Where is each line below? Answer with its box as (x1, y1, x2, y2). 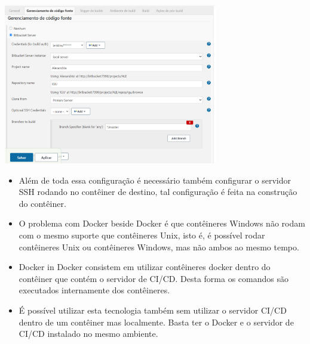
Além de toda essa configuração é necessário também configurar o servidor (19, 173, 291, 186)
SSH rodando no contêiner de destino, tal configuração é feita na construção (19, 185, 297, 198)
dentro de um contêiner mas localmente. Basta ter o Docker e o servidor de (19, 315, 294, 328)
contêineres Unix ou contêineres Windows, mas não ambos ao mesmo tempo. (19, 240, 299, 253)
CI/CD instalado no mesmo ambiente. (19, 327, 158, 340)
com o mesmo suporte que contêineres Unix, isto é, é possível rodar (19, 228, 265, 241)
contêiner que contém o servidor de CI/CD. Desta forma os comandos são (19, 272, 288, 284)
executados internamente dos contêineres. (19, 284, 170, 296)
